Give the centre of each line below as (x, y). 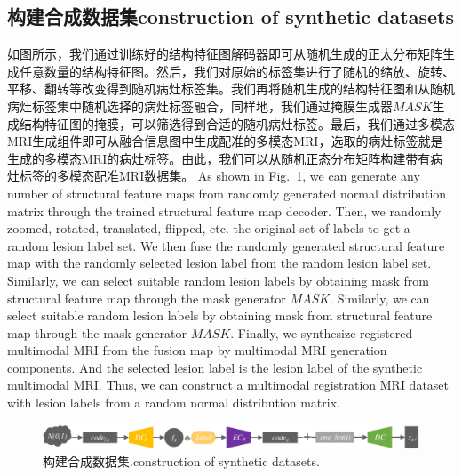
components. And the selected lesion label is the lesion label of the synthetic (215, 367)
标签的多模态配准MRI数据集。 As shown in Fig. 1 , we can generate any (219, 176)
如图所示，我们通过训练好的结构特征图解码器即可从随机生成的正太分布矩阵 (225, 54)
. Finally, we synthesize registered (322, 332)
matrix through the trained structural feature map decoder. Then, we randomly (224, 210)
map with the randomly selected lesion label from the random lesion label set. (219, 263)
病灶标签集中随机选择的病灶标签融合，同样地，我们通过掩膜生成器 (200, 105)
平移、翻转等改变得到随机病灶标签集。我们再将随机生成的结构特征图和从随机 (231, 89)
